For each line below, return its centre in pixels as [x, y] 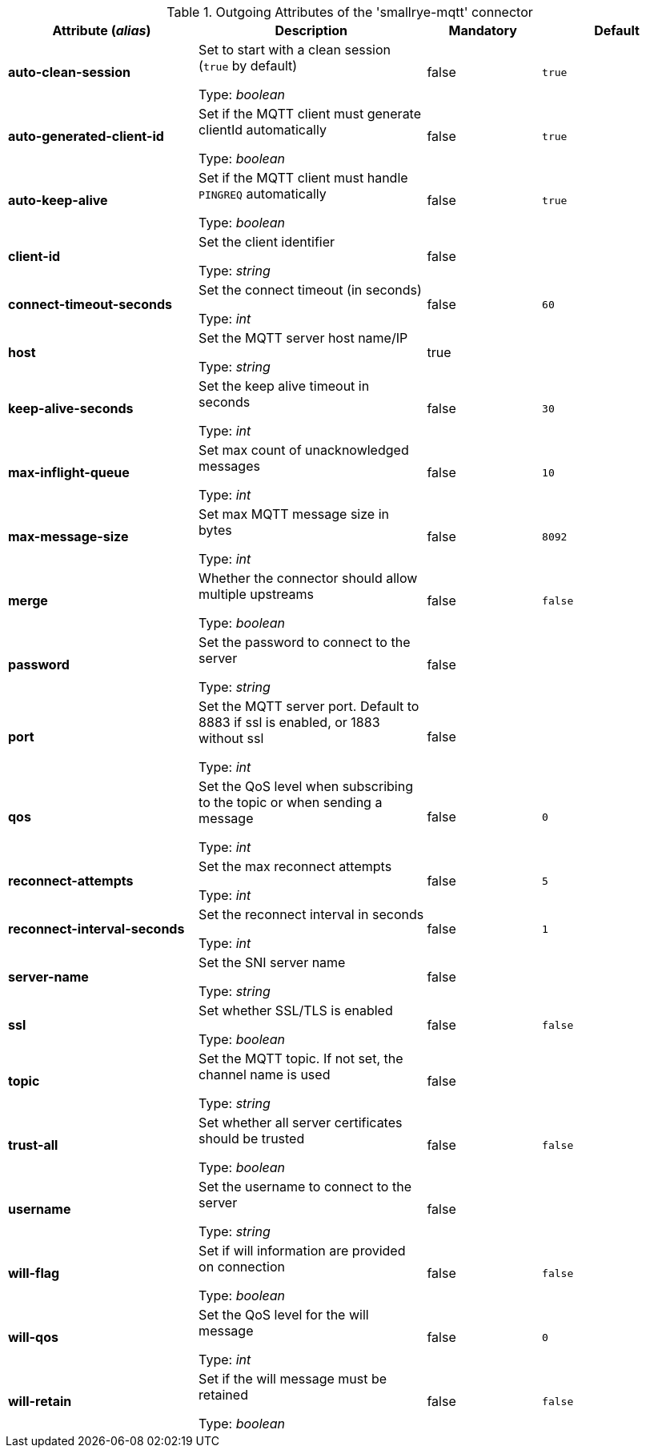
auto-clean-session [69, 72]
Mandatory [483, 30]
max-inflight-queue [69, 472]
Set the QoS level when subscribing [306, 786]
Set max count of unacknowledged [304, 450]
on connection [242, 1267]
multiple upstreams [256, 594]
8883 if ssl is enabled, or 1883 [289, 722]
